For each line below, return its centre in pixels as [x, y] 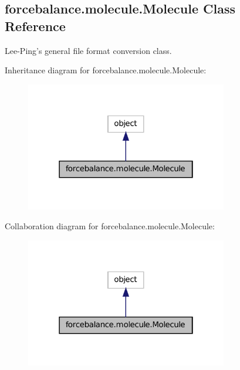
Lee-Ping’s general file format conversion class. [88, 50]
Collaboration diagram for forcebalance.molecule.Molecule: [110, 226]
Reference [35, 26]
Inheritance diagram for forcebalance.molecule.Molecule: [106, 70]
